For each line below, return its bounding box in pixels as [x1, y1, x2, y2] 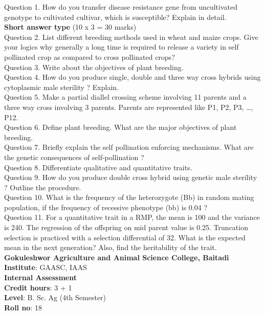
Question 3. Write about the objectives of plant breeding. [4, 61, 184, 72]
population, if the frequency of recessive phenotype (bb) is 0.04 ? [4, 201, 207, 212]
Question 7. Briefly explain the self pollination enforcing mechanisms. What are [4, 142, 254, 152]
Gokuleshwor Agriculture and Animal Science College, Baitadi [4, 252, 229, 262]
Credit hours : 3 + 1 [4, 282, 72, 292]
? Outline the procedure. [4, 182, 81, 192]
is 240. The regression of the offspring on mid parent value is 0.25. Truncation [4, 222, 248, 233]
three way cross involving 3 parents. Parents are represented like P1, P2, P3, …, [4, 101, 253, 112]
